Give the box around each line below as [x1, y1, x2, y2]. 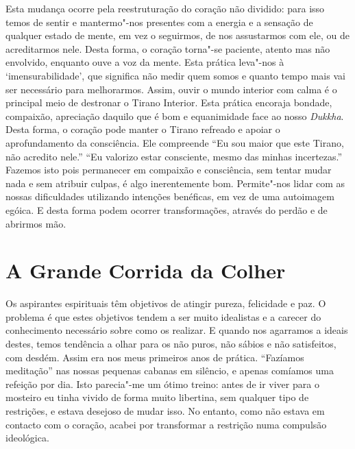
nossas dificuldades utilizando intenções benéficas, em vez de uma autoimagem [5, 189, 334, 204]
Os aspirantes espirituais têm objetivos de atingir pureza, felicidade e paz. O [5, 296, 326, 311]
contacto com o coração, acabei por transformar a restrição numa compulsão [5, 417, 327, 431]
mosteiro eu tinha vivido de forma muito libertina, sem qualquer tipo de [5, 390, 309, 404]
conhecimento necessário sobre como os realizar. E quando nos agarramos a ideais [5, 323, 348, 337]
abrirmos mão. [5, 216, 66, 230]
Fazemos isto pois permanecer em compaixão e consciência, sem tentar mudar [5, 162, 332, 177]
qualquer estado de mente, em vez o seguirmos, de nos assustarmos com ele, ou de [5, 28, 350, 43]
